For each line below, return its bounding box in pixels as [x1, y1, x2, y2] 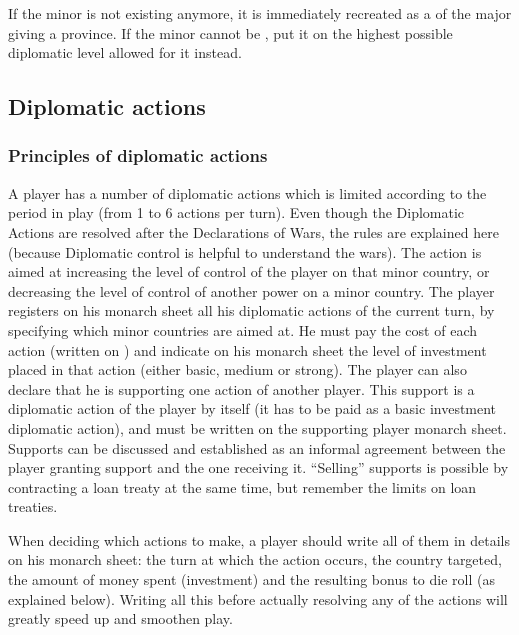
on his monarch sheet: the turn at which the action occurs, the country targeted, [8, 549, 502, 570]
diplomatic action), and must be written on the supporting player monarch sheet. [8, 417, 507, 438]
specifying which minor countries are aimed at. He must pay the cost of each [8, 319, 477, 340]
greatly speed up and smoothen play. [8, 608, 233, 629]
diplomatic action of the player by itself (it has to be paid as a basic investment [8, 398, 497, 419]
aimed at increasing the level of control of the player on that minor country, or [8, 261, 490, 282]
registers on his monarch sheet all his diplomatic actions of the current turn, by [8, 300, 495, 321]
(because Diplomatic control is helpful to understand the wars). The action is [8, 241, 482, 262]
